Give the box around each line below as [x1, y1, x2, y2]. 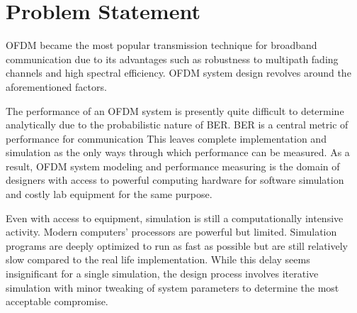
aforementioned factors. [6, 79, 107, 94]
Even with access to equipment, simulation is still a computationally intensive [6, 210, 344, 225]
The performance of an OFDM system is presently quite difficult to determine [6, 103, 344, 118]
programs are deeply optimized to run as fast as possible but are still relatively [6, 238, 348, 253]
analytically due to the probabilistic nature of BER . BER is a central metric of [6, 117, 348, 132]
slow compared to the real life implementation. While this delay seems [6, 252, 310, 267]
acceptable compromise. [6, 294, 108, 309]
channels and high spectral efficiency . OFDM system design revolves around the [6, 65, 351, 80]
